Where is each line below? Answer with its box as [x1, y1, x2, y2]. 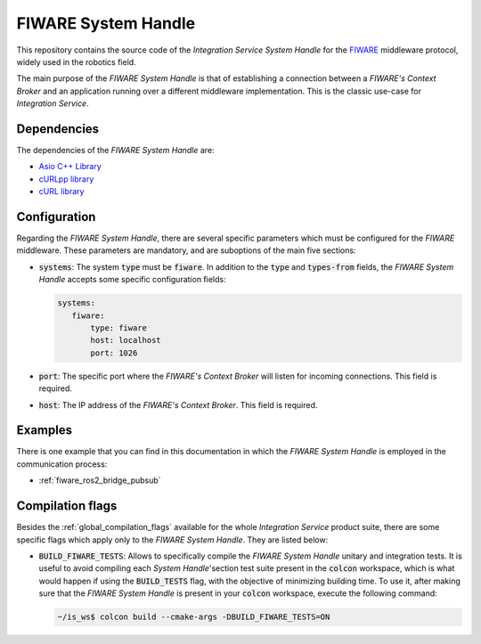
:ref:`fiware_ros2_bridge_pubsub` [38, 475, 161, 485]
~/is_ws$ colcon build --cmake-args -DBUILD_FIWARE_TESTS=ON [57, 612, 330, 623]
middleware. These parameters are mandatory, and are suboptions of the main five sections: [16, 245, 356, 256]
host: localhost [90, 335, 162, 346]
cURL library [38, 186, 85, 197]
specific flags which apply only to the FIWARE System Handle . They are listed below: [16, 534, 329, 545]
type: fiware [90, 323, 147, 333]
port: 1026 [90, 347, 138, 358]
